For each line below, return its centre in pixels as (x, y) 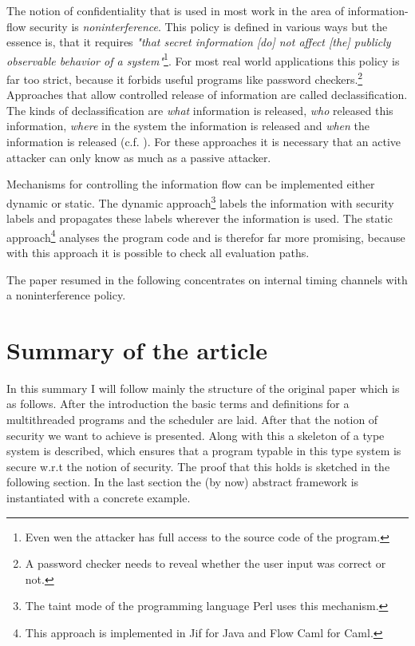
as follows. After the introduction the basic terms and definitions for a (178, 404)
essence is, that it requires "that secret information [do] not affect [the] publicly (199, 42)
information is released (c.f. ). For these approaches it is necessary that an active (204, 142)
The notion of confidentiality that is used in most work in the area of (176, 10)
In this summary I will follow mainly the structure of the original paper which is (203, 388)
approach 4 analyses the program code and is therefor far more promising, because (206, 236)
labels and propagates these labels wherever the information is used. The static (200, 218)
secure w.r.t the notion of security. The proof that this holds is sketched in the (198, 466)
